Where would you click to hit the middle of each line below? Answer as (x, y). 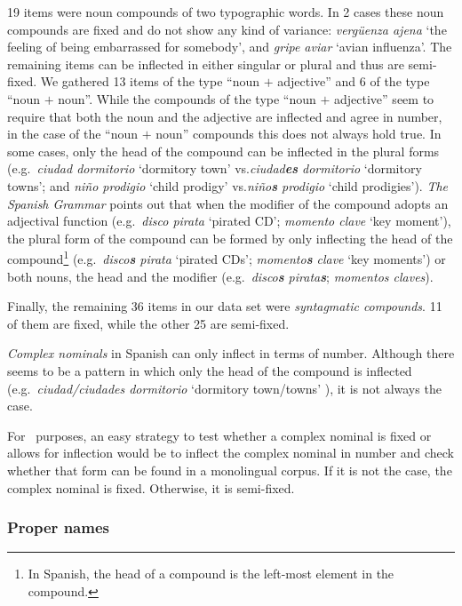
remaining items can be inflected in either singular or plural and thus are (206, 64)
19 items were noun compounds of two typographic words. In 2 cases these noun (226, 12)
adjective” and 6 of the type (354, 81)
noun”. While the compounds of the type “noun (187, 98)
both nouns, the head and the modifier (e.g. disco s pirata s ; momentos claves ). (220, 276)
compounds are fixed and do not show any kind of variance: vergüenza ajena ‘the (227, 29)
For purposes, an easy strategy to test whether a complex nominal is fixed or (219, 435)
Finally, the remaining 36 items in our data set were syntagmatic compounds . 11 (225, 306)
